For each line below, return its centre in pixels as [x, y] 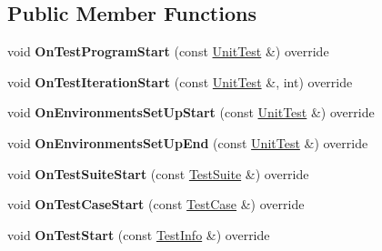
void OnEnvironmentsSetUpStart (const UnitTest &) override [191, 112]
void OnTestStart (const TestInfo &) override [139, 234]
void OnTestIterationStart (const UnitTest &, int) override [180, 81]
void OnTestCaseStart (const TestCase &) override [156, 204]
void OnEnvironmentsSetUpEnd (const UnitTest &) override [188, 142]
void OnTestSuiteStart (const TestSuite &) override [158, 173]
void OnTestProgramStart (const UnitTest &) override [168, 51]
